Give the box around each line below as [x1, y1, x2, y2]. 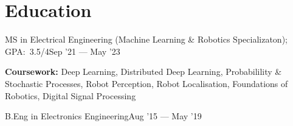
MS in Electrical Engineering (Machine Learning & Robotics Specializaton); [5, 33, 288, 46]
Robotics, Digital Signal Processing [5, 89, 136, 102]
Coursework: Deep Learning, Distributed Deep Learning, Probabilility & [5, 65, 282, 78]
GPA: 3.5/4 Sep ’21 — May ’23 [5, 44, 120, 57]
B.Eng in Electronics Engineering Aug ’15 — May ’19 [5, 110, 202, 122]
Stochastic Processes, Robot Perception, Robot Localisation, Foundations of [5, 77, 288, 89]
